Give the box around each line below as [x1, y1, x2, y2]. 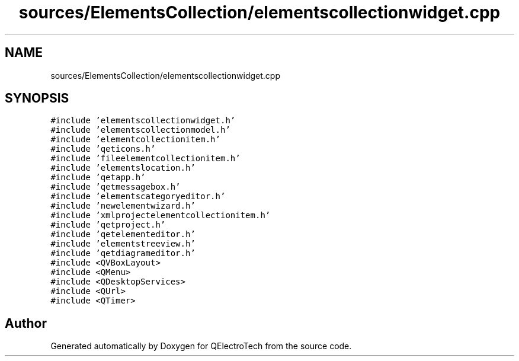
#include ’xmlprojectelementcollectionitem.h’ [50, 210, 271, 221]
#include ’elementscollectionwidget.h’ [50, 116, 236, 126]
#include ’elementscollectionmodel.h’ [50, 125, 230, 135]
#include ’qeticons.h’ [50, 144, 156, 154]
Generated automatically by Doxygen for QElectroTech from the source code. [50, 341, 352, 352]
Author [5, 315, 47, 331]
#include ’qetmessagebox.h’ [50, 182, 181, 192]
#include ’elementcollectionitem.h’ [50, 135, 220, 145]
